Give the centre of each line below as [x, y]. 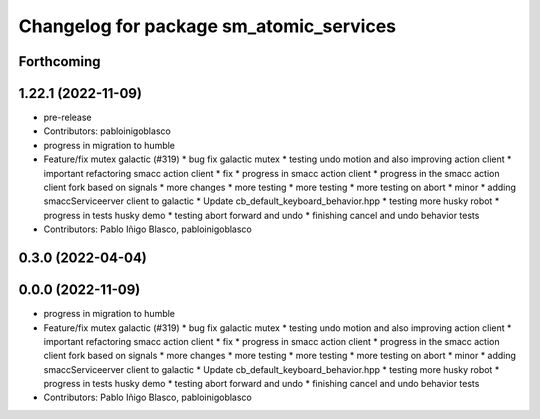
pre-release [67, 117]
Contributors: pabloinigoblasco [107, 131]
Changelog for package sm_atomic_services [207, 26]
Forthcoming [59, 61]
